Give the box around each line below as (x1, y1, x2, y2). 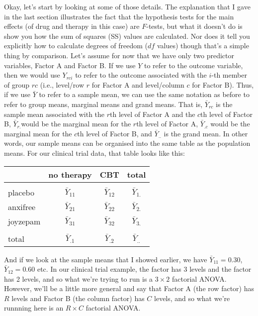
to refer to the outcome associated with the (75, 70, 207, 80)
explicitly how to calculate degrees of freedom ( (4, 40, 148, 51)
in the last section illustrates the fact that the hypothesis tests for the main (4, 11, 234, 21)
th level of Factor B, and (77, 128, 152, 138)
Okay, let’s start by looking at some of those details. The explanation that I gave (4, 1, 251, 11)
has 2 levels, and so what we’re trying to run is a (4, 273, 153, 284)
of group (4, 79, 30, 90)
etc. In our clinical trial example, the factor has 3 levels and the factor (37, 264, 252, 274)
